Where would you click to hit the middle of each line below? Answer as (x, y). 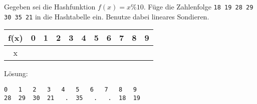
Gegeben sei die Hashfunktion (50, 6)
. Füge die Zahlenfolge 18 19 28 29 (198, 6)
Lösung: (16, 73)
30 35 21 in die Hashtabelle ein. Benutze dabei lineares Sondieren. (107, 16)
